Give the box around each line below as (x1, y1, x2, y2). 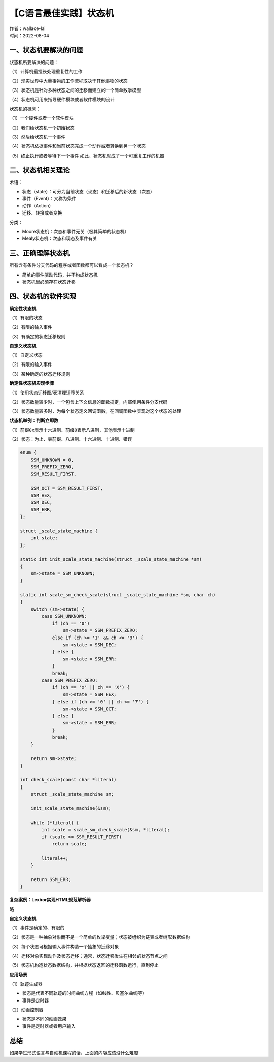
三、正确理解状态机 (9, 249, 70, 258)
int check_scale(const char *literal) (20, 777, 117, 783)
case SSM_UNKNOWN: (41, 613, 87, 619)
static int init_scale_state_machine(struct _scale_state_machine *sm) (20, 557, 202, 562)
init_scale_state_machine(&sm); (30, 805, 112, 811)
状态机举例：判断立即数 (9, 417, 58, 423)
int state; (30, 535, 58, 541)
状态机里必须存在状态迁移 (22, 279, 76, 285)
